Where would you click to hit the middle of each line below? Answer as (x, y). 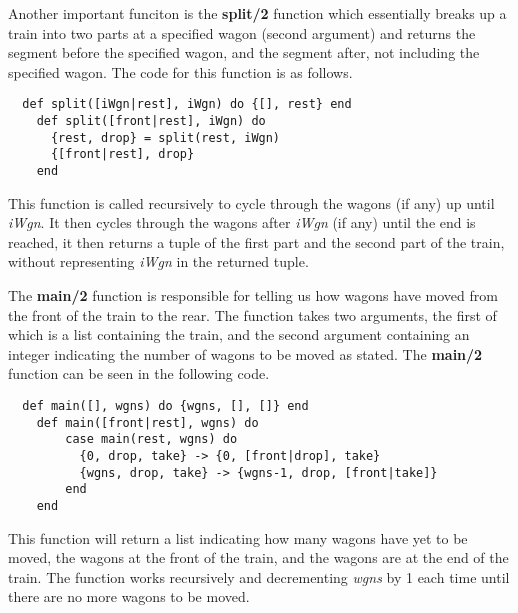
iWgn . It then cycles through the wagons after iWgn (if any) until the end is (242, 222)
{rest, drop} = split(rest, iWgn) (165, 137)
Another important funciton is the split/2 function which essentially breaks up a (257, 13)
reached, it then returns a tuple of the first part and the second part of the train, (256, 241)
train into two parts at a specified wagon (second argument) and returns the (242, 32)
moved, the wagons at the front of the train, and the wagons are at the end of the (258, 557)
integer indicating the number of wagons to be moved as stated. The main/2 (245, 353)
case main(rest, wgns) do (151, 439)
